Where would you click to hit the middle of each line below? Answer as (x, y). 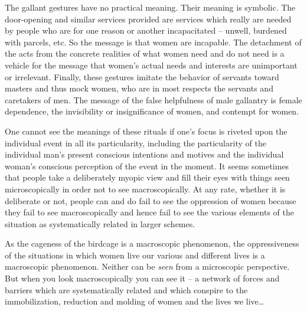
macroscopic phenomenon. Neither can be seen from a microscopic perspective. (147, 266)
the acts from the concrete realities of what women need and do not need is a (145, 53)
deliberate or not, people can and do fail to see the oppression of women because (151, 200)
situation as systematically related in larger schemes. (100, 223)
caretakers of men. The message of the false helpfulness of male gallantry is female (153, 99)
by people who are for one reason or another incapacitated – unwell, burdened (146, 30)
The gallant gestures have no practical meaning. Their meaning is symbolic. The (150, 7)
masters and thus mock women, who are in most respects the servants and (139, 88)
